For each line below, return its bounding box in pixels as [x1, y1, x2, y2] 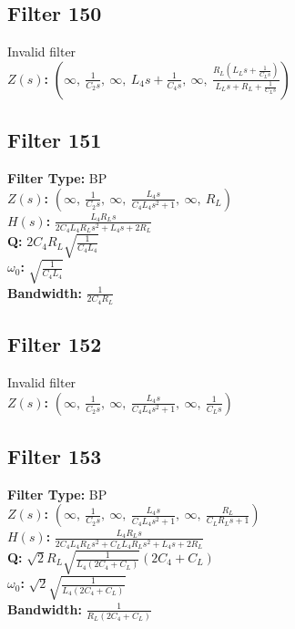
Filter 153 [7, 442, 102, 470]
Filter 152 [7, 330, 102, 358]
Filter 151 [7, 126, 102, 154]
